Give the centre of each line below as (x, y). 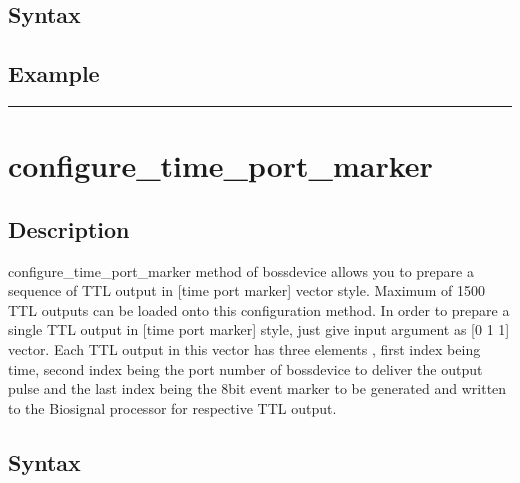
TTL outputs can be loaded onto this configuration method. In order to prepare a (259, 309)
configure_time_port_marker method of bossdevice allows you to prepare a (241, 270)
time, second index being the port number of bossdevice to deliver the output (245, 368)
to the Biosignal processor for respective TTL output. (172, 407)
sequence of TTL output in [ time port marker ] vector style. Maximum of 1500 (246, 290)
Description (69, 228)
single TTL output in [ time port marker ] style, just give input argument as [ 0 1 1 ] (259, 329)
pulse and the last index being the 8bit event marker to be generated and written (257, 388)
